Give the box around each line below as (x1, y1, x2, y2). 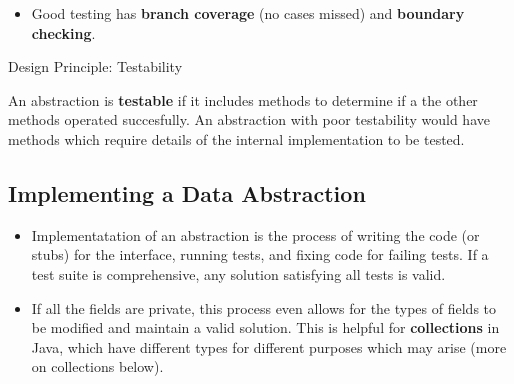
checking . (31, 22, 96, 43)
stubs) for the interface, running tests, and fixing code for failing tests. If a (31, 244, 489, 265)
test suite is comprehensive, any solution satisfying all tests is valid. (31, 263, 446, 284)
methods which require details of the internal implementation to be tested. (8, 128, 465, 149)
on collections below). (31, 356, 164, 377)
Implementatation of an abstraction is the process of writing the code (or (31, 224, 480, 245)
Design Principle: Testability (8, 56, 183, 77)
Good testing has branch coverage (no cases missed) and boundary (31, 3, 465, 23)
